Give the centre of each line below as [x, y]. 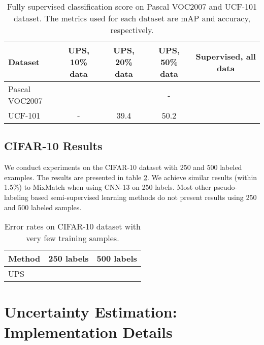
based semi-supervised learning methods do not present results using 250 [144, 197]
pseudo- [225, 187]
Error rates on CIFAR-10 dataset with [72, 226]
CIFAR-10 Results [53, 146]
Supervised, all [226, 56]
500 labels [117, 258]
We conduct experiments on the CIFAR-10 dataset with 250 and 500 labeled [123, 167]
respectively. [132, 30]
